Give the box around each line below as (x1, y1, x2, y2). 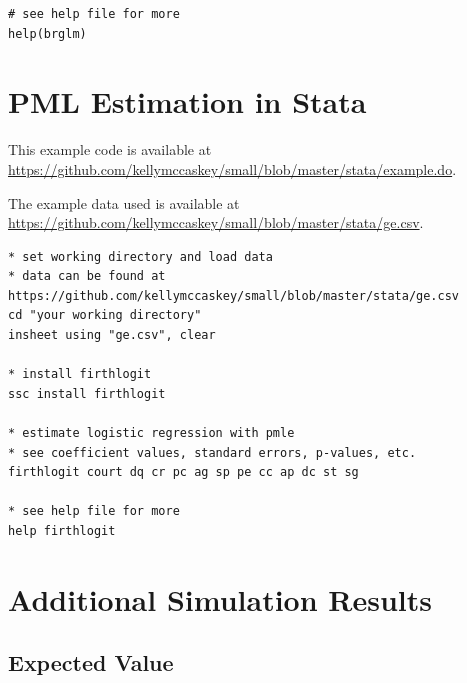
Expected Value (8, 647, 174, 678)
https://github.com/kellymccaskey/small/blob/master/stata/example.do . (8, 158, 457, 179)
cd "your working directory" (8, 308, 202, 323)
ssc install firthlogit (8, 386, 166, 401)
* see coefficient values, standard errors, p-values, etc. (8, 445, 417, 460)
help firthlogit (8, 524, 116, 538)
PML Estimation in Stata (8, 81, 367, 122)
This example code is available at (8, 139, 212, 160)
